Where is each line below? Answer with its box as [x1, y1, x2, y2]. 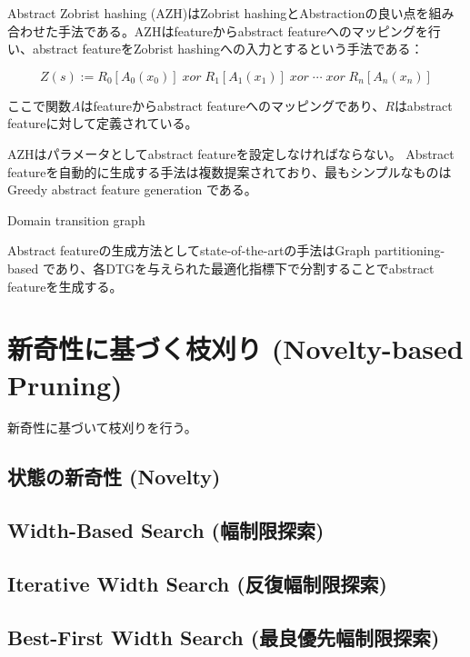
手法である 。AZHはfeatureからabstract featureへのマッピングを [57, 21, 428, 40]
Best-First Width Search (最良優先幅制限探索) [7, 622, 440, 651]
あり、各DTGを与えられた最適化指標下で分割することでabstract [55, 258, 435, 277]
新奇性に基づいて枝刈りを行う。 [7, 418, 197, 437]
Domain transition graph [7, 210, 145, 229]
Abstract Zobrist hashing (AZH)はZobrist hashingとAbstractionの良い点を [7, 4, 429, 22]
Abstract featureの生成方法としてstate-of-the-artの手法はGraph [7, 241, 371, 260]
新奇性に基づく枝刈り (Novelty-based [7, 330, 464, 367]
